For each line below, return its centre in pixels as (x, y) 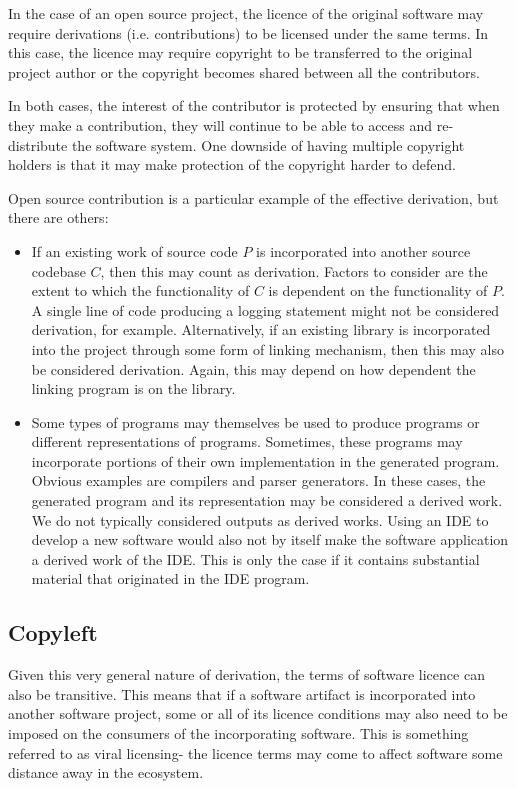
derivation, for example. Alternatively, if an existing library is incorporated (261, 329)
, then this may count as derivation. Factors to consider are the (294, 270)
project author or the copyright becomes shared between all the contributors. (244, 71)
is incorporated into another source (363, 250)
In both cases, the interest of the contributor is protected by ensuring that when (254, 105)
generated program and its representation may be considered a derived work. (267, 500)
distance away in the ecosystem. (106, 772)
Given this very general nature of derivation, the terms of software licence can (246, 674)
